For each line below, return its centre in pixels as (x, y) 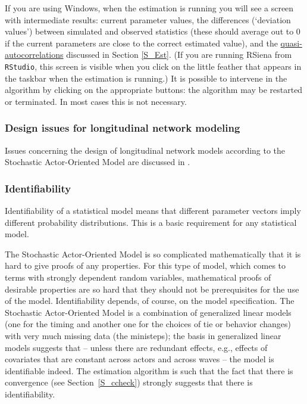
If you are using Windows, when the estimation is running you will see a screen (149, 8)
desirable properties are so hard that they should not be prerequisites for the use (152, 289)
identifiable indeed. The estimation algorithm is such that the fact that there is (149, 370)
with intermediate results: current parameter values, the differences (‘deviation (148, 19)
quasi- (291, 43)
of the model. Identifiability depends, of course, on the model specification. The (150, 301)
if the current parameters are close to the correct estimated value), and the (141, 43)
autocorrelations (34, 55)
